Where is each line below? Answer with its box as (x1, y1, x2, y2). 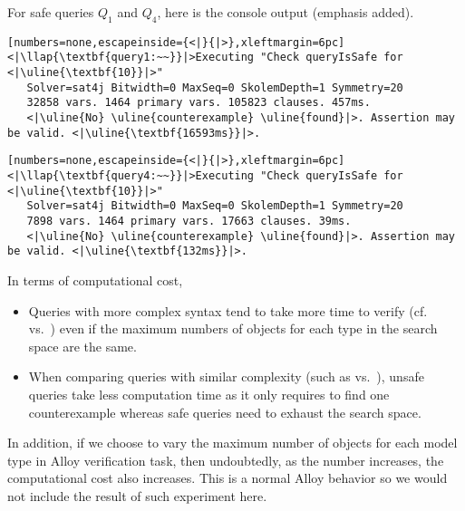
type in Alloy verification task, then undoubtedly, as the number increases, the (7, 450, 444, 469)
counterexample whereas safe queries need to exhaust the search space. (28, 402, 421, 421)
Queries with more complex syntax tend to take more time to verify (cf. (28, 301, 428, 320)
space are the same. (28, 336, 137, 355)
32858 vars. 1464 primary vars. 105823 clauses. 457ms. (26, 96, 371, 110)
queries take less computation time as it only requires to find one (28, 384, 390, 403)
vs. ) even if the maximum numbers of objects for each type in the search (28, 319, 438, 338)
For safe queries (7, 3, 94, 21)
